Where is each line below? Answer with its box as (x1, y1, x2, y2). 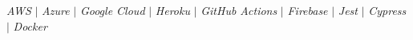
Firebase (287, 2, 328, 18)
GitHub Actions (200, 2, 277, 18)
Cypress (368, 2, 407, 18)
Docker (13, 17, 47, 34)
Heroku (155, 2, 190, 18)
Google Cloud (79, 2, 145, 18)
